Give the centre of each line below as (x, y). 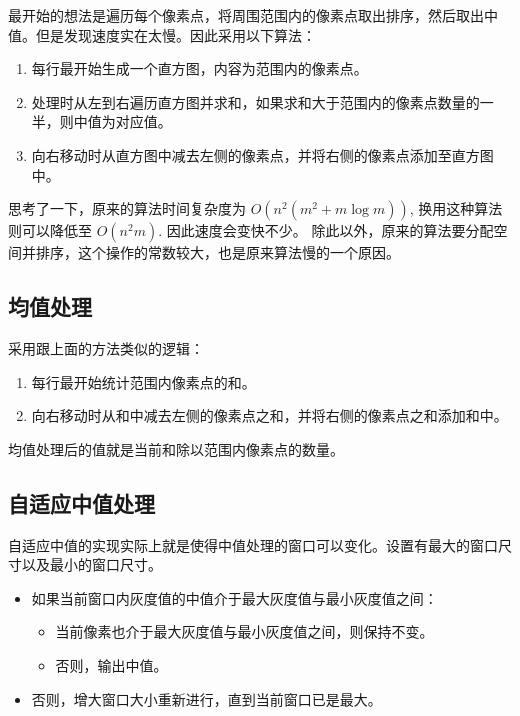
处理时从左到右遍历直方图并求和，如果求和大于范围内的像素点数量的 (255, 101)
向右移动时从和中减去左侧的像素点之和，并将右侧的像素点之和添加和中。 (269, 415)
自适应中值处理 (81, 502)
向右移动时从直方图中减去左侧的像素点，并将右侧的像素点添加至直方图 (262, 154)
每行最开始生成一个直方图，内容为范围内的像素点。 (199, 68)
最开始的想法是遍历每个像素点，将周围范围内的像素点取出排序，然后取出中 (253, 15)
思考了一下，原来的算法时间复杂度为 (127, 208)
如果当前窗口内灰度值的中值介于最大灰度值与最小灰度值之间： (234, 597)
